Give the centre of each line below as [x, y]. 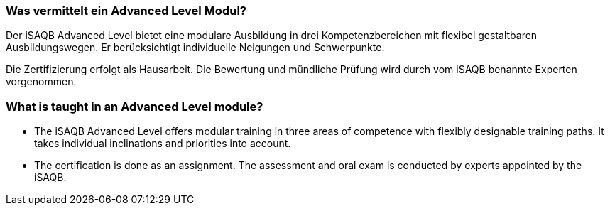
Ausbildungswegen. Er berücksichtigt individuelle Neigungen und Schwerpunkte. [195, 48]
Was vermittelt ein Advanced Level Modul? [126, 11]
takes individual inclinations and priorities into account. [163, 144]
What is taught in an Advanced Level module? [135, 106]
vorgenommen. [41, 82]
